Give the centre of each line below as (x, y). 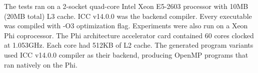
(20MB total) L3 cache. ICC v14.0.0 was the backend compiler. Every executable (128, 16)
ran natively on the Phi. (41, 64)
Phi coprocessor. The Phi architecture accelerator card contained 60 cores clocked (129, 35)
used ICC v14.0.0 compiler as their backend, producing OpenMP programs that (126, 54)
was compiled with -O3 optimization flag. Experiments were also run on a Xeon (126, 26)
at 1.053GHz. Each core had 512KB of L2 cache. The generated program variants (129, 45)
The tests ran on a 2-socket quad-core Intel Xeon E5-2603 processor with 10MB (126, 6)
